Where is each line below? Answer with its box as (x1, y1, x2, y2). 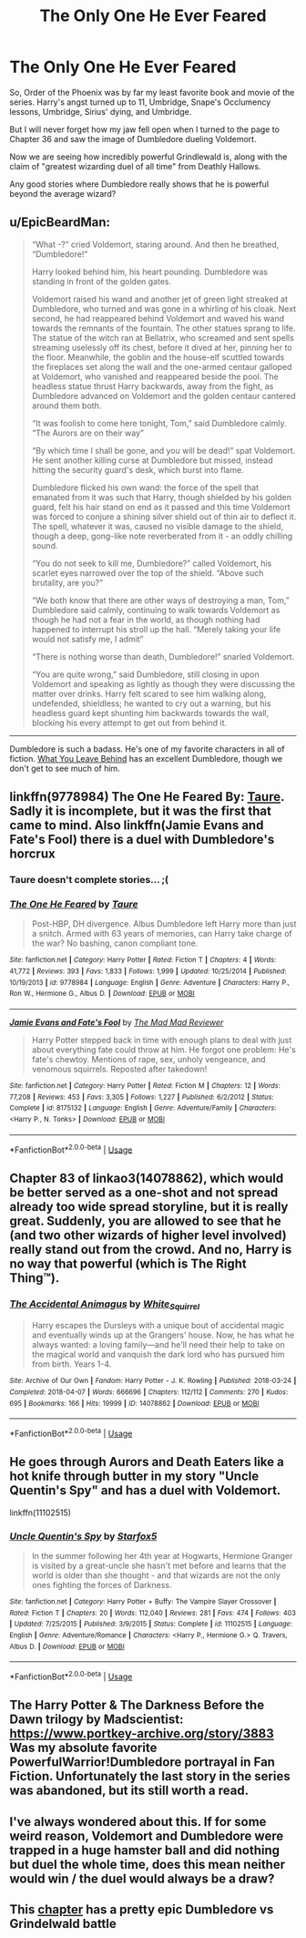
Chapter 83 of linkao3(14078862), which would (9, 1170, 284, 1185)
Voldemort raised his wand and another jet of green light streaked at (31, 293, 289, 304)
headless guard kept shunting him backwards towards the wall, (31, 707, 270, 718)
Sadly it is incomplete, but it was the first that (9, 804, 271, 819)
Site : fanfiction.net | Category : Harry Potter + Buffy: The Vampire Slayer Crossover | (9, 1596, 277, 1606)
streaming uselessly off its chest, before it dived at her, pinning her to (31, 342, 293, 353)
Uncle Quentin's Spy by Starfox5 (9, 1530, 158, 1543)
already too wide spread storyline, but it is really (9, 1199, 289, 1215)
